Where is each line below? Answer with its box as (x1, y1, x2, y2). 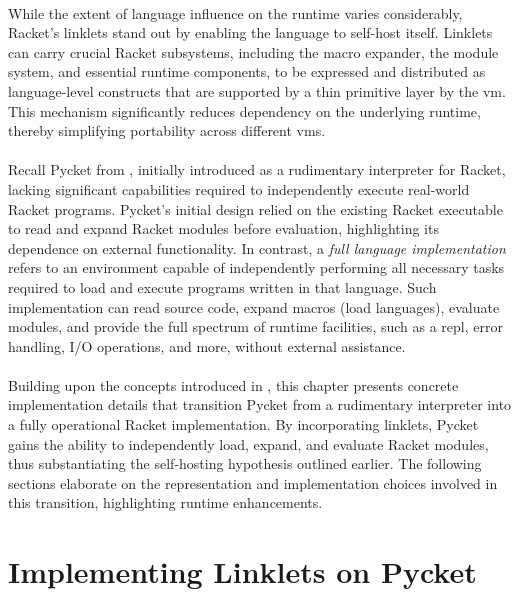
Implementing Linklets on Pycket (8, 551, 477, 592)
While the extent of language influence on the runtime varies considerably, (8, 2, 463, 23)
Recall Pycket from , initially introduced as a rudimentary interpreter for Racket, (8, 159, 506, 180)
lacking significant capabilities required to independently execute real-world (8, 178, 470, 199)
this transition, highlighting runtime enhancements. (8, 492, 323, 513)
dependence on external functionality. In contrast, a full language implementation (8, 237, 506, 258)
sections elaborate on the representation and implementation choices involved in (8, 472, 498, 493)
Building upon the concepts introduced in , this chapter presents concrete (8, 374, 459, 395)
